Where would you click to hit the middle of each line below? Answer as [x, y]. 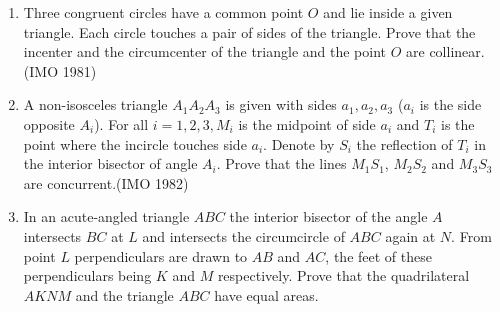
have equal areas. [266, 294]
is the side [450, 104]
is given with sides [281, 104]
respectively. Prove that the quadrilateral [343, 275]
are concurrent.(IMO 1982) [106, 182]
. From [471, 235]
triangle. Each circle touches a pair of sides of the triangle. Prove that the [249, 31]
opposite [49, 123]
